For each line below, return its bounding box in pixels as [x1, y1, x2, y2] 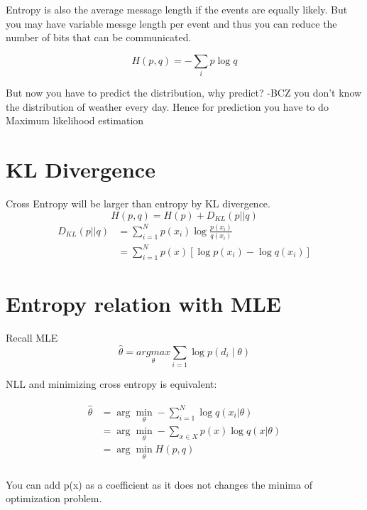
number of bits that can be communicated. [6, 30, 192, 45]
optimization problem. [6, 491, 102, 506]
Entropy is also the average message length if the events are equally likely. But [6, 2, 348, 16]
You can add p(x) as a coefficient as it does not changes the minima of [6, 477, 312, 492]
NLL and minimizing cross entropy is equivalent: [6, 376, 217, 391]
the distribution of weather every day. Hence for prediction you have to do [6, 99, 329, 114]
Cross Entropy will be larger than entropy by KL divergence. [6, 196, 270, 211]
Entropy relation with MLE [6, 288, 281, 318]
